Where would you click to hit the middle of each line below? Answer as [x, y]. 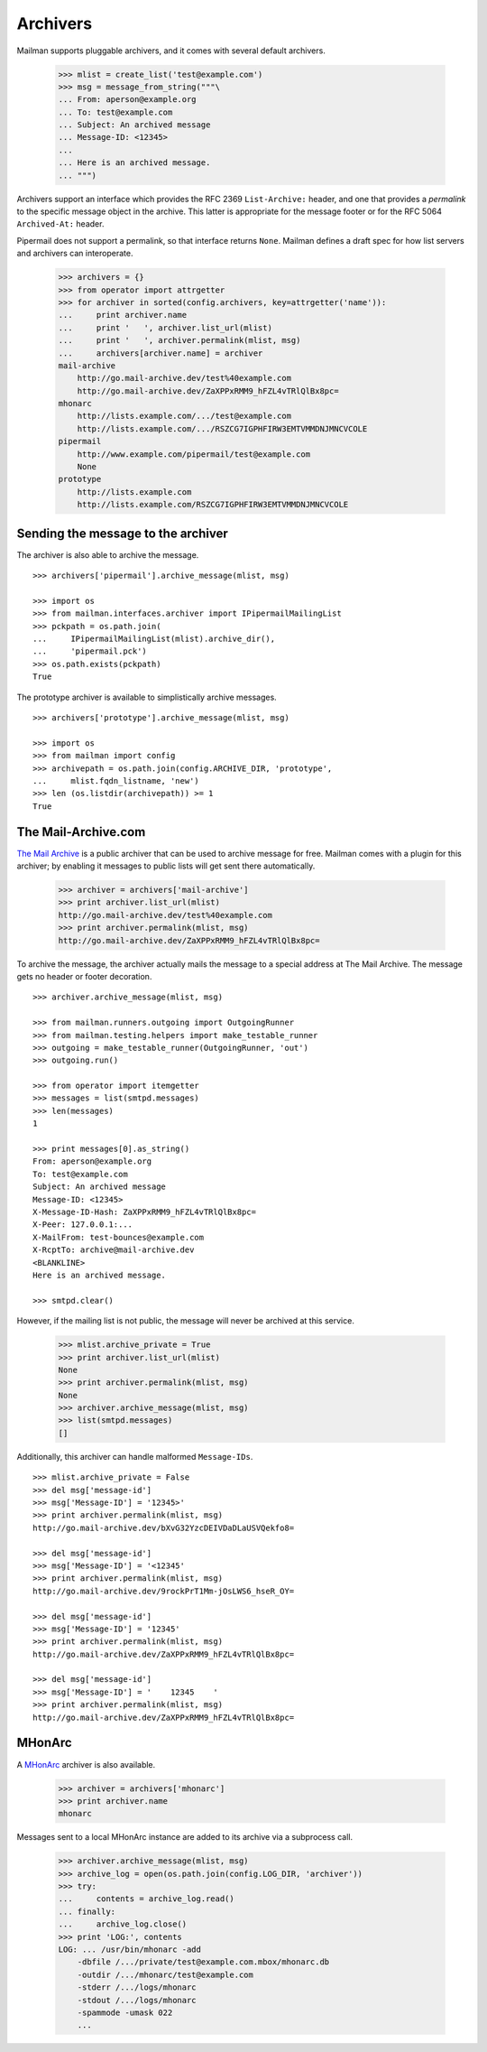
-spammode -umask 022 [125, 2012]
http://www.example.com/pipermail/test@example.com [194, 454]
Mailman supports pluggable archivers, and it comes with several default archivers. [171, 51]
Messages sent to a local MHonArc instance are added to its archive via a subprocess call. [185, 1837]
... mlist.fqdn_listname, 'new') [116, 780]
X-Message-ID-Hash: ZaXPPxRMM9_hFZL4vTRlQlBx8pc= [145, 1212]
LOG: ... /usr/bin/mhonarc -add [130, 1950]
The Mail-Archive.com [81, 832]
